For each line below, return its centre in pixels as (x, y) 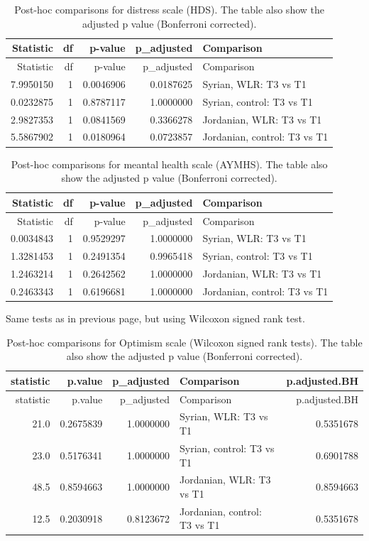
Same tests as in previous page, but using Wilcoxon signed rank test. (155, 318)
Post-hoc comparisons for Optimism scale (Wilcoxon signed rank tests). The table (184, 342)
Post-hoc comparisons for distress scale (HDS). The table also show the (169, 9)
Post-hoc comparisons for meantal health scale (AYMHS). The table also (169, 164)
